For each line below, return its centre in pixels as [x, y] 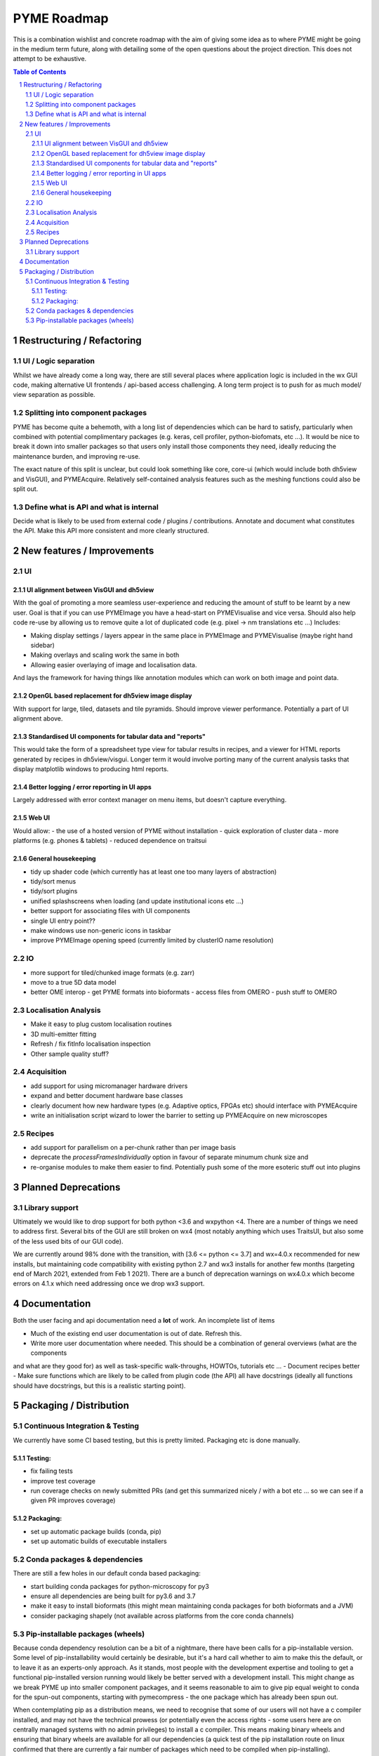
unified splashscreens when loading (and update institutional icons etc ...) [137, 901]
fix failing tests [52, 1471]
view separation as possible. [54, 395]
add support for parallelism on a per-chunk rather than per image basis [133, 1148]
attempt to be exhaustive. [50, 59]
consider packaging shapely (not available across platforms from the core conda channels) [162, 1616]
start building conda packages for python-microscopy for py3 [120, 1586]
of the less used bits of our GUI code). [68, 1241]
